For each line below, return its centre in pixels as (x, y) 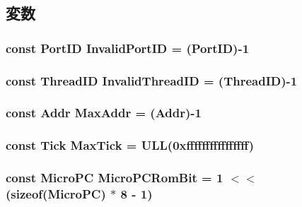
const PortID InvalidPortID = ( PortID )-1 (128, 48)
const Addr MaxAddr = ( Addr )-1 (104, 113)
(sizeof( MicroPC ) (56, 194)
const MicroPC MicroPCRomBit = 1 (115, 178)
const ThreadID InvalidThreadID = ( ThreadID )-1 (152, 80)
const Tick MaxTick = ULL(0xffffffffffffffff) (130, 145)
